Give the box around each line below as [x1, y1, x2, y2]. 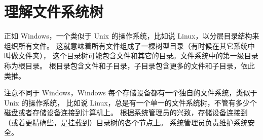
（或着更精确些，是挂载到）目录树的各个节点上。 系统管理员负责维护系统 [4, 117, 248, 127]
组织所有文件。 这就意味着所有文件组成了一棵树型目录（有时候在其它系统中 [4, 40, 255, 51]
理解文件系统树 [4, 1, 104, 22]
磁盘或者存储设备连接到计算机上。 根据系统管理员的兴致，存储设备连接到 [4, 107, 248, 118]
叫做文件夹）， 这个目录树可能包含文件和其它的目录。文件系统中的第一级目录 [4, 50, 258, 61]
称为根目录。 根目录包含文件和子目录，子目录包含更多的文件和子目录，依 [4, 60, 248, 71]
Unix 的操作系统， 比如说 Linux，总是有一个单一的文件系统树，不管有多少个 [4, 97, 257, 108]
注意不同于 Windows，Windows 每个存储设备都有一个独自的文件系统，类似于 [4, 87, 257, 98]
